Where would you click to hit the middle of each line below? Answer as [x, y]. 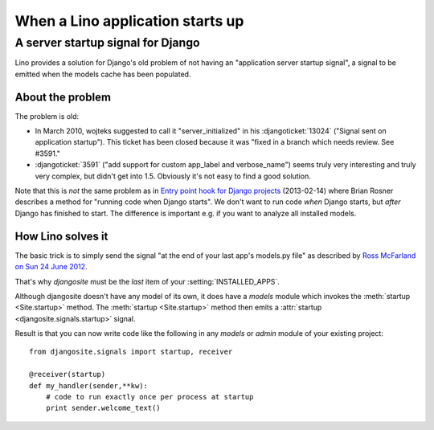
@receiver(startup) [68, 375]
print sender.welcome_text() [103, 408]
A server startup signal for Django [107, 43]
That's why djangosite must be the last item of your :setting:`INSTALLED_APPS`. [147, 281]
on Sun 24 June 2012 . [51, 267]
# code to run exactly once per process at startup [149, 397]
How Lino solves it [61, 236]
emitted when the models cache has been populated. [103, 74]
